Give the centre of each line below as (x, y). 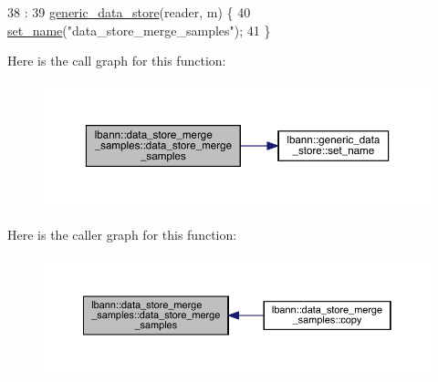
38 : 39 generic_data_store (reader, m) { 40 (129, 12)
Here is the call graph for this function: (117, 61)
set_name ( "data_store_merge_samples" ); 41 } (139, 30)
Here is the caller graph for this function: (122, 234)
